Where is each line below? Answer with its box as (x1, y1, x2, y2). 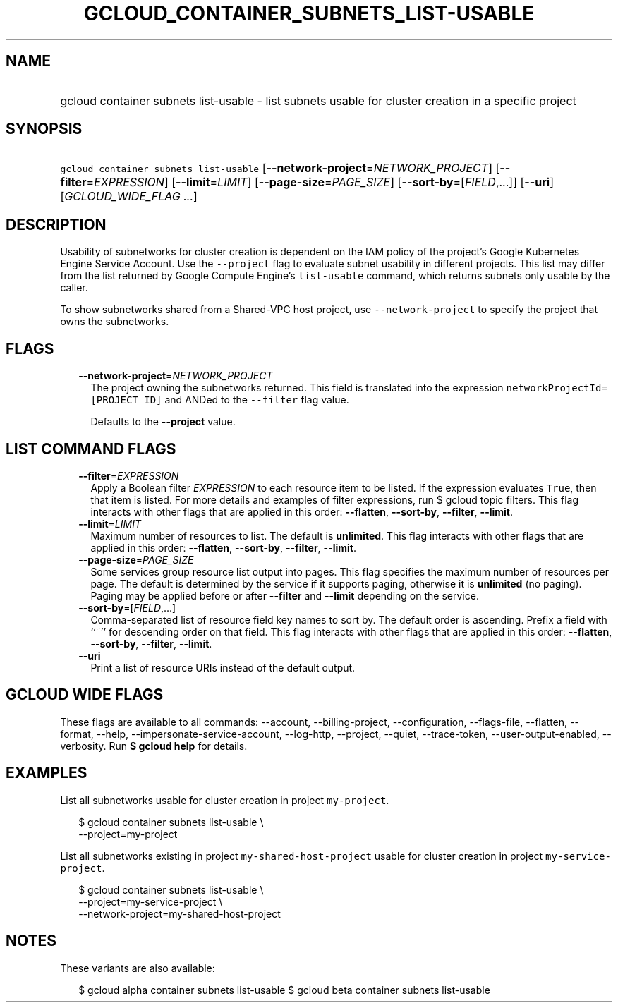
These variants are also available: (60, 961, 215, 974)
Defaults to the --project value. (90, 415, 236, 428)
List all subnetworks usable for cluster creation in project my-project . (60, 794, 389, 806)
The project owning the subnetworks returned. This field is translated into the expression (90, 382, 504, 394)
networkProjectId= (506, 382, 607, 394)
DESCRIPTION (6, 215, 107, 233)
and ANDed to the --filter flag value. (164, 394, 349, 406)
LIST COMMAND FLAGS (6, 439, 176, 458)
